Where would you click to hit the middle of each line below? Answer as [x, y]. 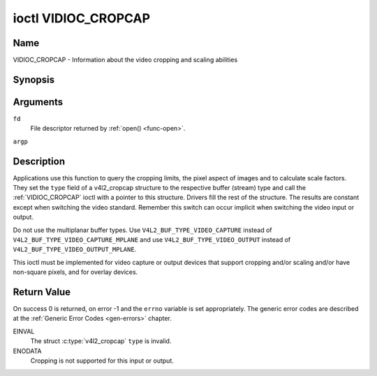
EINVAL [24, 331]
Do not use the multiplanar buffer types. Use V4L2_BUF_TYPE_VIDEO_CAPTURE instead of [142, 230]
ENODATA [27, 351]
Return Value [42, 292]
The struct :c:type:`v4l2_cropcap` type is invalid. [101, 341]
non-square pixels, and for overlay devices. [75, 272]
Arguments [38, 102]
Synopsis [34, 79]
